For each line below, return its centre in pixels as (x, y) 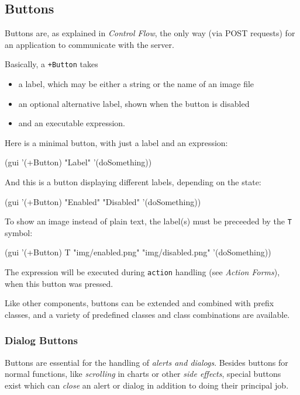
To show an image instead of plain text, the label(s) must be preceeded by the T (148, 221)
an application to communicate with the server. (89, 44)
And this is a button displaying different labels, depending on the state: (133, 182)
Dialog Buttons (41, 340)
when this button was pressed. (59, 283)
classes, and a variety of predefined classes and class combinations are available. (147, 314)
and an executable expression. (72, 123)
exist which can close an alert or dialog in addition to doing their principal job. (147, 385)
